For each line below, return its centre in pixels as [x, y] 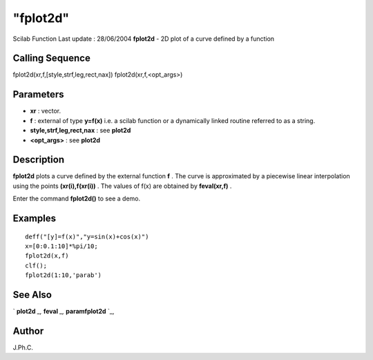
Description [39, 160]
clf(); [36, 265]
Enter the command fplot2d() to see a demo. [77, 199]
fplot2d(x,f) [47, 256]
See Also [32, 295]
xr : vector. [46, 111]
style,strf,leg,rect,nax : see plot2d [80, 131]
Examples [35, 219]
